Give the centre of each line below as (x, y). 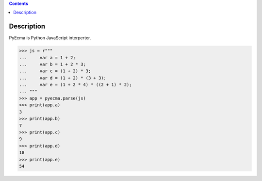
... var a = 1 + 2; (48, 58)
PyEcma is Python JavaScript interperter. (50, 38)
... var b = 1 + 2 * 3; (52, 65)
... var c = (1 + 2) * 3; (55, 71)
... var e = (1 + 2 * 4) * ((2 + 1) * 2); (75, 85)
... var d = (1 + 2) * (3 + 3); (63, 78)
